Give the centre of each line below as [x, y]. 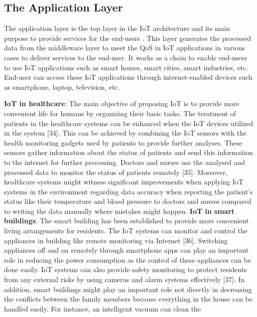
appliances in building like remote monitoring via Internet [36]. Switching [116, 240]
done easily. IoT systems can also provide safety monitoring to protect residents [126, 269]
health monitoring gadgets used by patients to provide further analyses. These [123, 142]
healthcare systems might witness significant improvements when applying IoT [124, 182]
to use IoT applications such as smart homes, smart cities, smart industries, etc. [126, 67]
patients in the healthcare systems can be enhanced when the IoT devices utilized [129, 123]
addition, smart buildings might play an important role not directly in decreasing [128, 289]
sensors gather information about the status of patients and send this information [128, 152]
